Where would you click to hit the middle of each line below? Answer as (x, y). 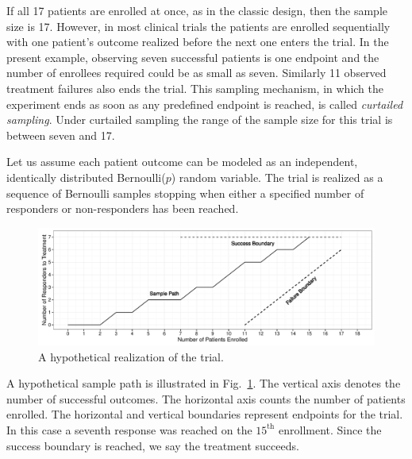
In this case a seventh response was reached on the (129, 429)
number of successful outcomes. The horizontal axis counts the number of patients (206, 398)
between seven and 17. (61, 135)
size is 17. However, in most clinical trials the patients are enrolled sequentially (198, 26)
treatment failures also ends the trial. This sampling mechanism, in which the (195, 88)
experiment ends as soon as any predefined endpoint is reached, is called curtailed (205, 104)
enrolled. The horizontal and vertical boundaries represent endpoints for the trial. (205, 414)
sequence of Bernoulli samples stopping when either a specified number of (185, 193)
